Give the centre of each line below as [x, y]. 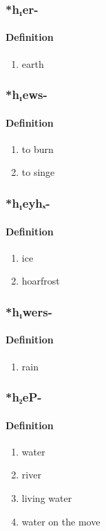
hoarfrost [41, 281]
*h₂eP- [24, 397]
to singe [38, 172]
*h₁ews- [26, 94]
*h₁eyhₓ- [28, 202]
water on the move [61, 521]
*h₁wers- [29, 311]
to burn [38, 148]
